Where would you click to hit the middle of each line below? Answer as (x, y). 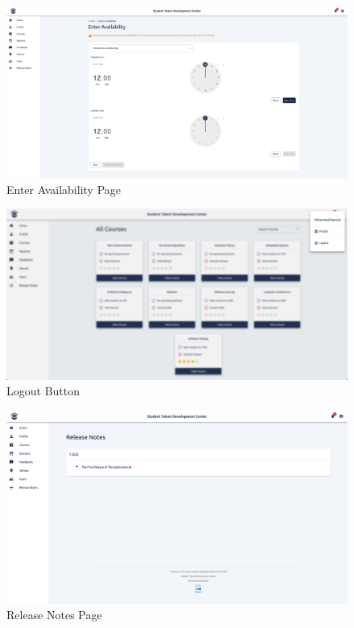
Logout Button (43, 391)
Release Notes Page (54, 615)
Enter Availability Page (64, 189)
